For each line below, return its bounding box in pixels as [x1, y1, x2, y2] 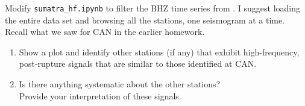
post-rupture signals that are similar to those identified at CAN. [19, 57, 257, 70]
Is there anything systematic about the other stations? [19, 78, 221, 90]
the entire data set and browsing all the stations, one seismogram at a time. [5, 13, 285, 26]
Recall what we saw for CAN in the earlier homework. [5, 25, 205, 38]
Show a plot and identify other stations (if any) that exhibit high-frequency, [19, 45, 300, 58]
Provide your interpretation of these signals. [19, 89, 181, 102]
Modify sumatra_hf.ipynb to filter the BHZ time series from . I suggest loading [5, 2, 301, 14]
